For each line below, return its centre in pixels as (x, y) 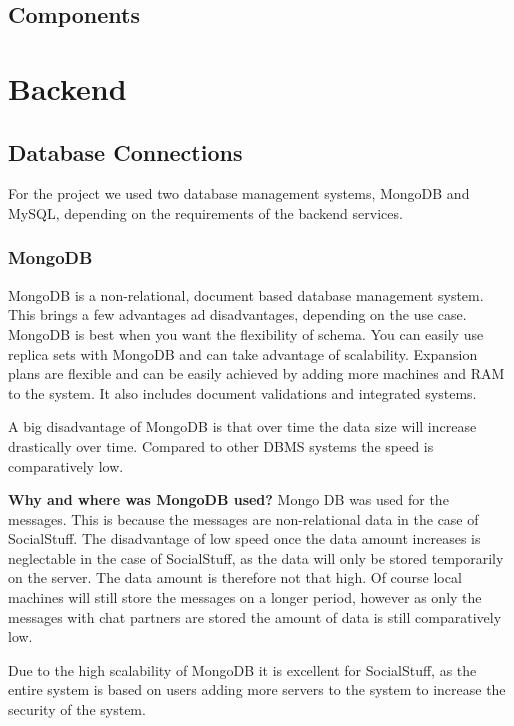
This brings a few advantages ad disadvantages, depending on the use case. (237, 314)
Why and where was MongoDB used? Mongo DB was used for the (228, 499)
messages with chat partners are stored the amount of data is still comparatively (255, 616)
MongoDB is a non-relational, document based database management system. (246, 294)
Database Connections (125, 151)
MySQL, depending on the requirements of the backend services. (205, 212)
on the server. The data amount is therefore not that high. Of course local (235, 577)
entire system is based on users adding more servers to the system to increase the (257, 689)
